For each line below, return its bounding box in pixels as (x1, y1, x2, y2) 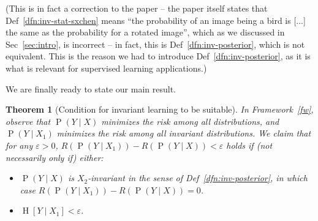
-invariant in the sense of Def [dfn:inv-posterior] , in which (88, 171, 308, 184)
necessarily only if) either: (6, 151, 104, 163)
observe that (6, 114, 51, 127)
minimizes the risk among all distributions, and (101, 114, 279, 127)
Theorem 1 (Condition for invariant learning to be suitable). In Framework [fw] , (6, 103, 314, 116)
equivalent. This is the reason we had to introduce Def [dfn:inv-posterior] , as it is (6, 50, 311, 62)
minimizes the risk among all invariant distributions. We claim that (56, 127, 311, 140)
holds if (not (226, 138, 273, 151)
